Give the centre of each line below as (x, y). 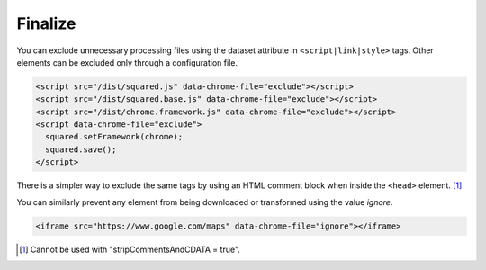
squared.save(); (81, 149)
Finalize (46, 23)
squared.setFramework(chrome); (114, 137)
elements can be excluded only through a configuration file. (127, 62)
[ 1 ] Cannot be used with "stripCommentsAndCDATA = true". (130, 249)
